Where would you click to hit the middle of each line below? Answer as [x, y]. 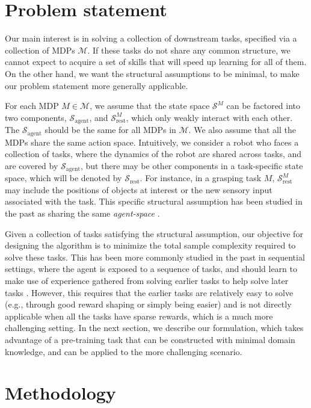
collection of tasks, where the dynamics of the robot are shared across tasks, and [153, 154]
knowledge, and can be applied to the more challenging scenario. [124, 351]
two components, [36, 117]
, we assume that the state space [150, 106]
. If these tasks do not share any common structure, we [189, 50]
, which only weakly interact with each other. [209, 117]
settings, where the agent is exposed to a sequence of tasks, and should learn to [151, 269]
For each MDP [32, 106]
